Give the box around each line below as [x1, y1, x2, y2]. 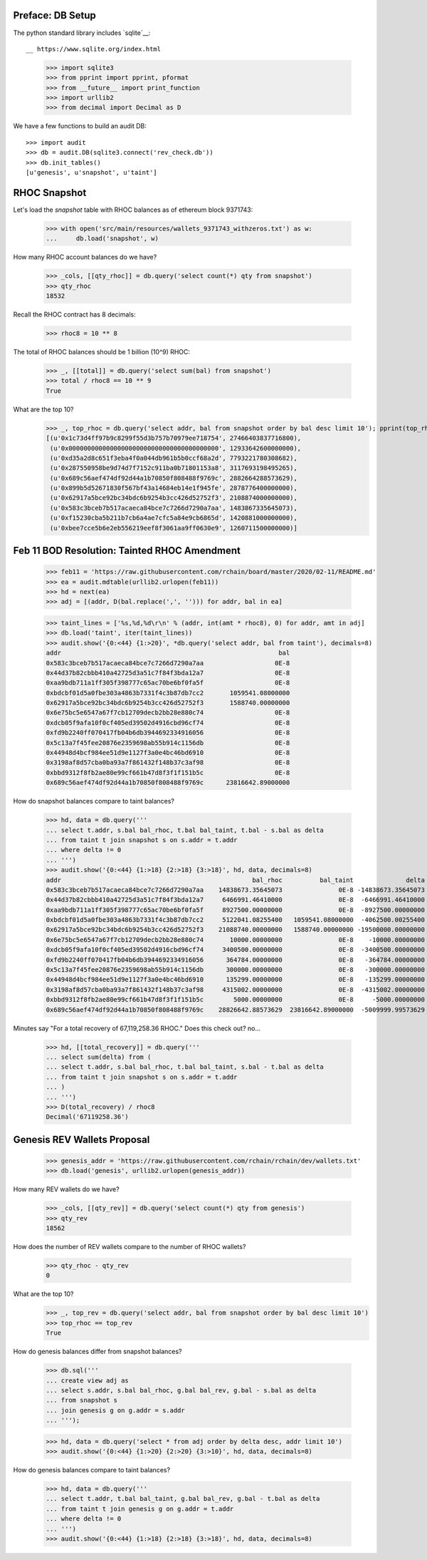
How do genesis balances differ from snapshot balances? [13, 1348, 182, 1356]
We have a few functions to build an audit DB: [13, 122, 147, 130]
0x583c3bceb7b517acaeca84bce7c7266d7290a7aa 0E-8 [46, 659, 290, 667]
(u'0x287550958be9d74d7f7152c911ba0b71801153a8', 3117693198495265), [50, 464, 298, 472]
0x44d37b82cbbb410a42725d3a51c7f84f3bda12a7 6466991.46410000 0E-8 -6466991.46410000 [46, 896, 425, 904]
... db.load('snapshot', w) [46, 235, 159, 242]
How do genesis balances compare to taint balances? [13, 1466, 171, 1474]
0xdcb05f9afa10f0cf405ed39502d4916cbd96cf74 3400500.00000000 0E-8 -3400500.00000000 [46, 945, 425, 954]
